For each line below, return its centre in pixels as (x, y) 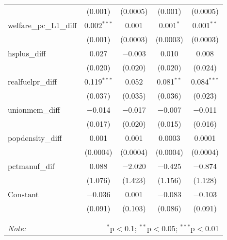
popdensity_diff (35, 138)
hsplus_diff (27, 53)
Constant (23, 194)
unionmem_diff (34, 110)
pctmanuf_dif (31, 166)
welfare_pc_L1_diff (42, 25)
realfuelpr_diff (32, 81)
